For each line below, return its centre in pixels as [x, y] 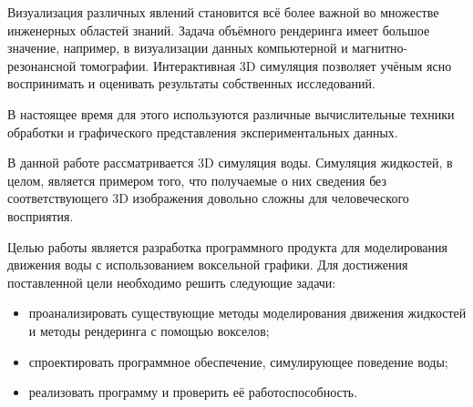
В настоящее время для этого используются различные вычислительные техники [231, 113]
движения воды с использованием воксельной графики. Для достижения [208, 265]
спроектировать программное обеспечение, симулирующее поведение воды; [238, 361]
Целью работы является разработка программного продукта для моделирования [227, 246]
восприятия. [41, 215]
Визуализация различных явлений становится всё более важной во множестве [223, 12]
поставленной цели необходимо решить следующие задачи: [172, 282]
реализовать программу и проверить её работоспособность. [193, 392]
